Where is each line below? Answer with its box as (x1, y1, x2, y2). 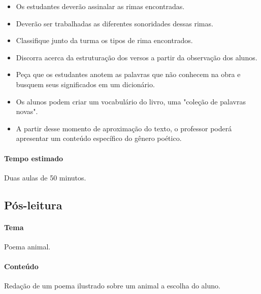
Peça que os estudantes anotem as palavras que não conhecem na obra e (16, 69, 241, 80)
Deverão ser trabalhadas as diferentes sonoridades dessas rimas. (16, 18, 213, 28)
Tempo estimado (4, 153, 63, 163)
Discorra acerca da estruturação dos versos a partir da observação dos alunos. (16, 52, 257, 62)
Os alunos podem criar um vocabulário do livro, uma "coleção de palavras (16, 96, 246, 106)
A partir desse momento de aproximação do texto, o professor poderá (16, 123, 232, 133)
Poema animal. (4, 241, 51, 251)
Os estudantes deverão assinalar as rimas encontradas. (16, 1, 185, 11)
